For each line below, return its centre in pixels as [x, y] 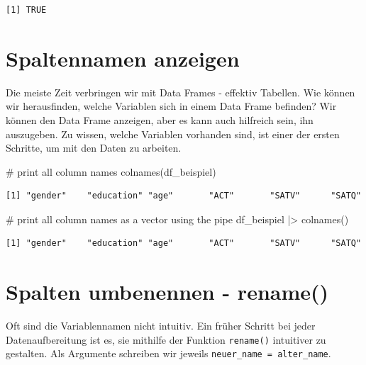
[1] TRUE [26, 10]
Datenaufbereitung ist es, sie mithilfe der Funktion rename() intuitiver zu [166, 339]
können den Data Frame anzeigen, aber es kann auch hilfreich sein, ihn [160, 119]
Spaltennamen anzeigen [123, 58]
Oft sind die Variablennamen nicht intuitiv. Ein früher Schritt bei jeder [161, 326]
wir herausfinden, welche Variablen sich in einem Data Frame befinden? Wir [171, 106]
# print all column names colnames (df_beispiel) [111, 171]
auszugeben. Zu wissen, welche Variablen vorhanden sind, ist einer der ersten [173, 134]
